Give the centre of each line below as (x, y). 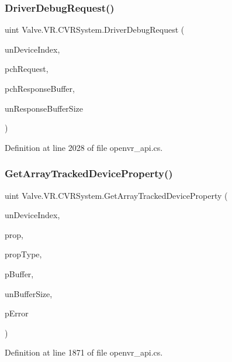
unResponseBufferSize (44, 108)
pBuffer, (19, 273)
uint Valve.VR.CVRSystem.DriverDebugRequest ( (95, 30)
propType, (23, 254)
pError (17, 313)
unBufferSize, (29, 293)
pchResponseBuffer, (40, 88)
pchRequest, (27, 69)
